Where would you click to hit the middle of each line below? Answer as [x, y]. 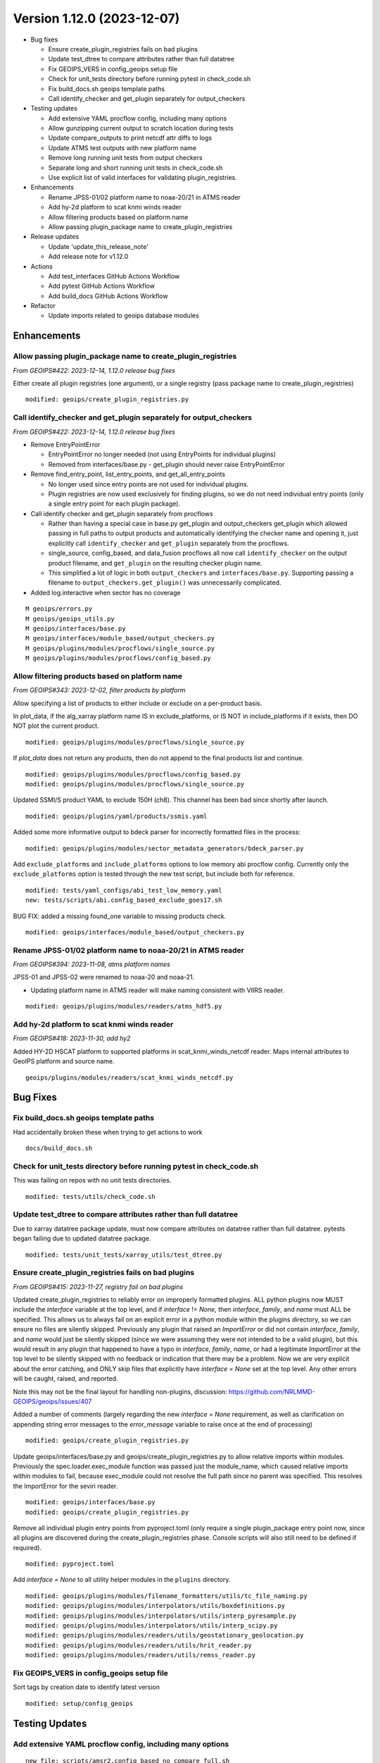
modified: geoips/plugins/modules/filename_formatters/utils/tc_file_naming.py [166, 1596]
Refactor [43, 306]
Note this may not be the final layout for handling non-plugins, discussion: [120, 1391]
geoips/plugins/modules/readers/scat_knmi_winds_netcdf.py [129, 1078]
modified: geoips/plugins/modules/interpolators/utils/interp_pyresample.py [161, 1616]
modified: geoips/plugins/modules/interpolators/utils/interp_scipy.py [152, 1626]
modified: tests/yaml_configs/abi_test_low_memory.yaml [124, 890]
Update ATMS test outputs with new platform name [122, 147]
